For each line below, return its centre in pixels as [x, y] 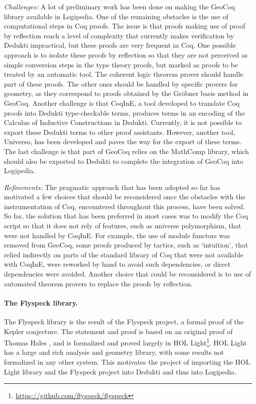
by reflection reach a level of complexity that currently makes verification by [119, 35]
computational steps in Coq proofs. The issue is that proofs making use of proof [125, 26]
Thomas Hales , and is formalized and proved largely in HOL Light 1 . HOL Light [126, 342]
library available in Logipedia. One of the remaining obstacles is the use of [116, 16]
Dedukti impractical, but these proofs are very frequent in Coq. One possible [120, 45]
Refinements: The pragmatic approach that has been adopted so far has [112, 187]
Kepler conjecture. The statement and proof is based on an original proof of [118, 331]
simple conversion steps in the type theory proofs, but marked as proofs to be [121, 64]
